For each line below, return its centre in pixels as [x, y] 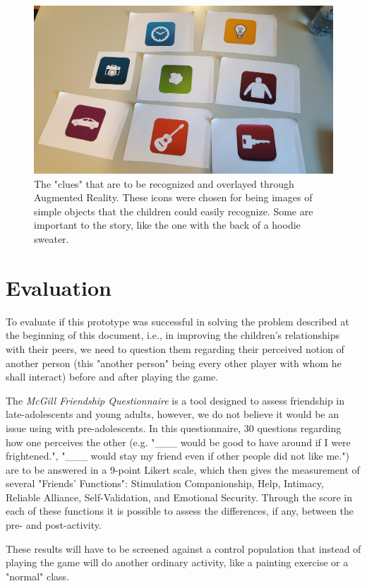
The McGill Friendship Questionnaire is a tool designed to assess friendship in [175, 400]
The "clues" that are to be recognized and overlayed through [164, 183]
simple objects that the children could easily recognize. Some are [174, 211]
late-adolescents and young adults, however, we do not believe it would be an [172, 414]
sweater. [52, 239]
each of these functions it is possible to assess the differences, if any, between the [180, 511]
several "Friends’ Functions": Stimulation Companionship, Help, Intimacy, [165, 483]
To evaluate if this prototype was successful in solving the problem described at [178, 321]
